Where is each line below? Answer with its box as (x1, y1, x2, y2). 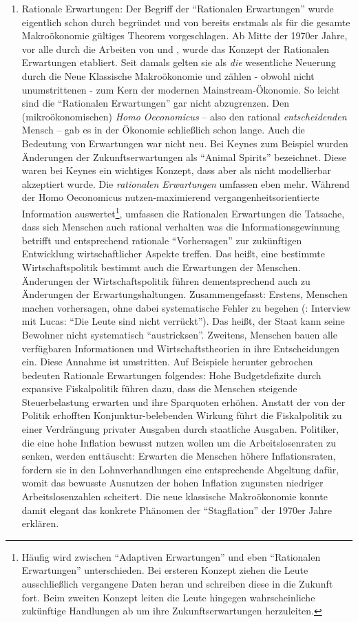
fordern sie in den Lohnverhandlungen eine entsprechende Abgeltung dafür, (21, 462, 339, 476)
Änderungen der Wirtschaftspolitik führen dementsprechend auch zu (21, 273, 310, 288)
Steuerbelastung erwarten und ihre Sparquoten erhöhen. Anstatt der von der (21, 394, 346, 409)
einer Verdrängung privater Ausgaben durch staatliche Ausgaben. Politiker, (21, 422, 339, 436)
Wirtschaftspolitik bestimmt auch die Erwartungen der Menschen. (21, 259, 301, 274)
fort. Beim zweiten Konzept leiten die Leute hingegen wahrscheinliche (21, 590, 315, 604)
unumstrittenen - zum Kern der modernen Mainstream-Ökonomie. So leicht (21, 82, 340, 96)
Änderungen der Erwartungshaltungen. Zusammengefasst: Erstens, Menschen (21, 287, 348, 301)
